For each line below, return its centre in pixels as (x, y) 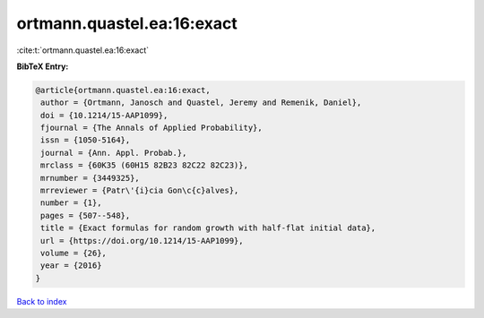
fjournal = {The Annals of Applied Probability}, (152, 128)
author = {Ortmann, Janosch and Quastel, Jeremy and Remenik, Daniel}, (201, 103)
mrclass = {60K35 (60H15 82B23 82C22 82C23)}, (144, 165)
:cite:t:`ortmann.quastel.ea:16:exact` (83, 50)
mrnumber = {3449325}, (91, 178)
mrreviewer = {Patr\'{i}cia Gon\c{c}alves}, (140, 191)
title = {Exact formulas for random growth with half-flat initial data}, (208, 228)
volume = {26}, (74, 253)
